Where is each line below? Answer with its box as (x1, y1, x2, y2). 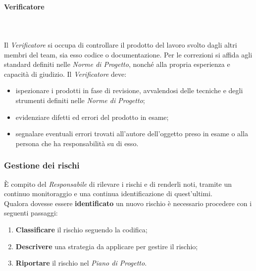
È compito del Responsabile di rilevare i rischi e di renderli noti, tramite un (4, 178, 232, 189)
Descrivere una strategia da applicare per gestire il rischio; (15, 241, 198, 251)
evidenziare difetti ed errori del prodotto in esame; (15, 111, 169, 122)
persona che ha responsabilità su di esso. (15, 138, 139, 148)
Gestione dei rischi (4, 159, 80, 171)
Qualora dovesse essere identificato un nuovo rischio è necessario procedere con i (4, 198, 252, 208)
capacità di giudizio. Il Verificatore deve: (4, 68, 127, 79)
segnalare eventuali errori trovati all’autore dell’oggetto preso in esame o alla (15, 128, 248, 139)
